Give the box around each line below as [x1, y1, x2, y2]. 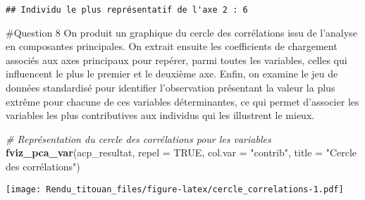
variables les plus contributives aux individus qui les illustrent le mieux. [6, 108, 315, 123]
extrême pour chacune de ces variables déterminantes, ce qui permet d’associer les [6, 94, 359, 108]
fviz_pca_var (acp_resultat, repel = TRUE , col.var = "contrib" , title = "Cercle [6, 145, 357, 160]
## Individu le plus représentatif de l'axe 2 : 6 [6, 5, 248, 15]
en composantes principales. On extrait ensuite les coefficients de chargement [6, 39, 338, 54]
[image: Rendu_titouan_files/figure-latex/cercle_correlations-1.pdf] [6, 184, 344, 194]
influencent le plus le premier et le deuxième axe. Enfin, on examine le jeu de [6, 66, 338, 81]
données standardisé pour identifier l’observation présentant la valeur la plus [6, 80, 335, 95]
